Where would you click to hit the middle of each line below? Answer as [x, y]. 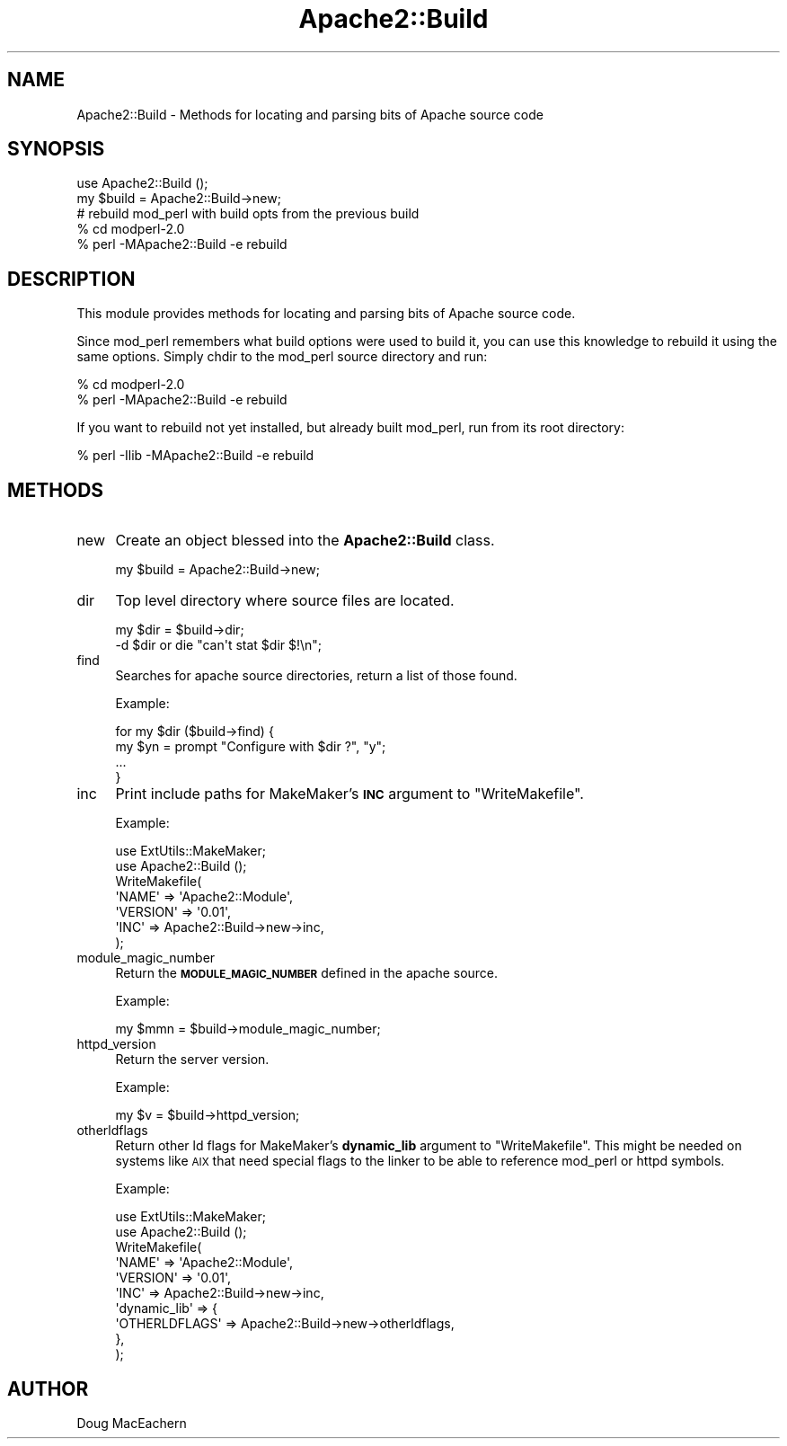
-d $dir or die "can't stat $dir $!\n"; [219, 645]
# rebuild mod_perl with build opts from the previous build [248, 214]
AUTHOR [48, 1388]
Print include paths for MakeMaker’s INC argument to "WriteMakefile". [349, 794]
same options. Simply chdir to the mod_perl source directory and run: [282, 357]
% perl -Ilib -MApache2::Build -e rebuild [195, 456]
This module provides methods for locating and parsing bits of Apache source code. [326, 314]
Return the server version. [192, 1060]
